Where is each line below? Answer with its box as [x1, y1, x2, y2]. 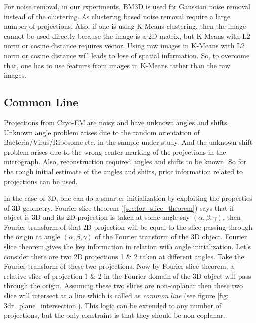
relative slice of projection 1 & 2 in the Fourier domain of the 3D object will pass [4, 270, 251, 281]
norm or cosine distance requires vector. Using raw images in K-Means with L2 [4, 40, 245, 51]
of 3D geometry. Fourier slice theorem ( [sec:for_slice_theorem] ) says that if [4, 202, 234, 213]
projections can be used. [4, 176, 78, 186]
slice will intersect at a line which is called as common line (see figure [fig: [4, 290, 229, 301]
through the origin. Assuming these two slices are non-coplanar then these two [4, 280, 243, 291]
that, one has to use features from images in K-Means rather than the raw [4, 60, 230, 70]
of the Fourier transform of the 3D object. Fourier [95, 231, 247, 242]
